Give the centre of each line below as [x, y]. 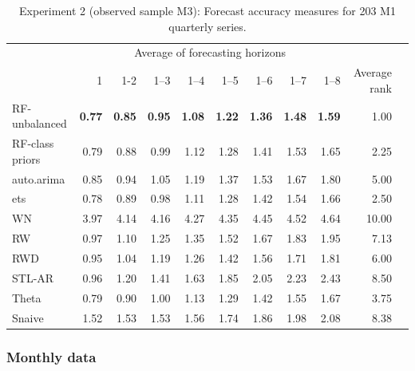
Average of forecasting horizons [210, 52]
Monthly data [51, 356]
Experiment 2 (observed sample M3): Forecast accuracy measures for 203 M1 [207, 10]
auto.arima [39, 178]
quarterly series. [207, 26]
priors [26, 158]
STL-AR [33, 277]
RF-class [33, 143]
